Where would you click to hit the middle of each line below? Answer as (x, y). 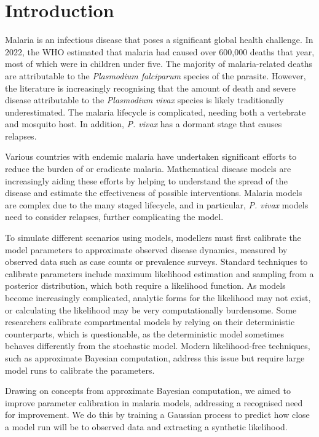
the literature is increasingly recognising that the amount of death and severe (151, 88)
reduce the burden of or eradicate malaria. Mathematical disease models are (148, 169)
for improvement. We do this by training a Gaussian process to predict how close (157, 415)
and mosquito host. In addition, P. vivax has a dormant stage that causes (144, 124)
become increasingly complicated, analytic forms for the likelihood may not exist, (158, 297)
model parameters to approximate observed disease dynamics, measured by (146, 249)
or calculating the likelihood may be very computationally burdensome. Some (151, 309)
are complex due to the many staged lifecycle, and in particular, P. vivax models (157, 204)
